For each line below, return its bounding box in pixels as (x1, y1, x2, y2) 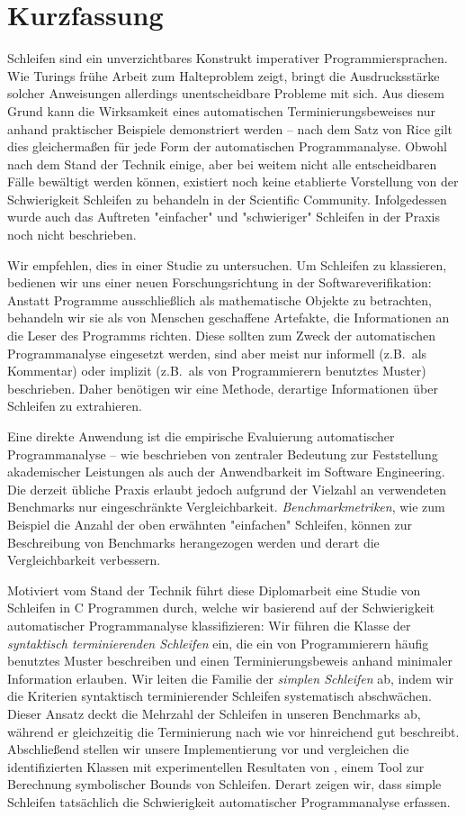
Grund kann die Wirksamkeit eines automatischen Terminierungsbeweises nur (7, 101, 435, 120)
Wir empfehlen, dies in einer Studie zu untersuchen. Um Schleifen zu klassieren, (7, 255, 447, 274)
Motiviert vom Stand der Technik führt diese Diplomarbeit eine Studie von (7, 580, 421, 599)
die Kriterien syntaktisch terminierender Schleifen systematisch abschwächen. (7, 686, 432, 705)
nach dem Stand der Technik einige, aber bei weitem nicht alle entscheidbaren (7, 154, 437, 173)
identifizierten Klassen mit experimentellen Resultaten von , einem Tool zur (7, 757, 425, 776)
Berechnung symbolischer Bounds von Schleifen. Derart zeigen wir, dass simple (7, 775, 442, 794)
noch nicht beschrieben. (7, 225, 137, 244)
